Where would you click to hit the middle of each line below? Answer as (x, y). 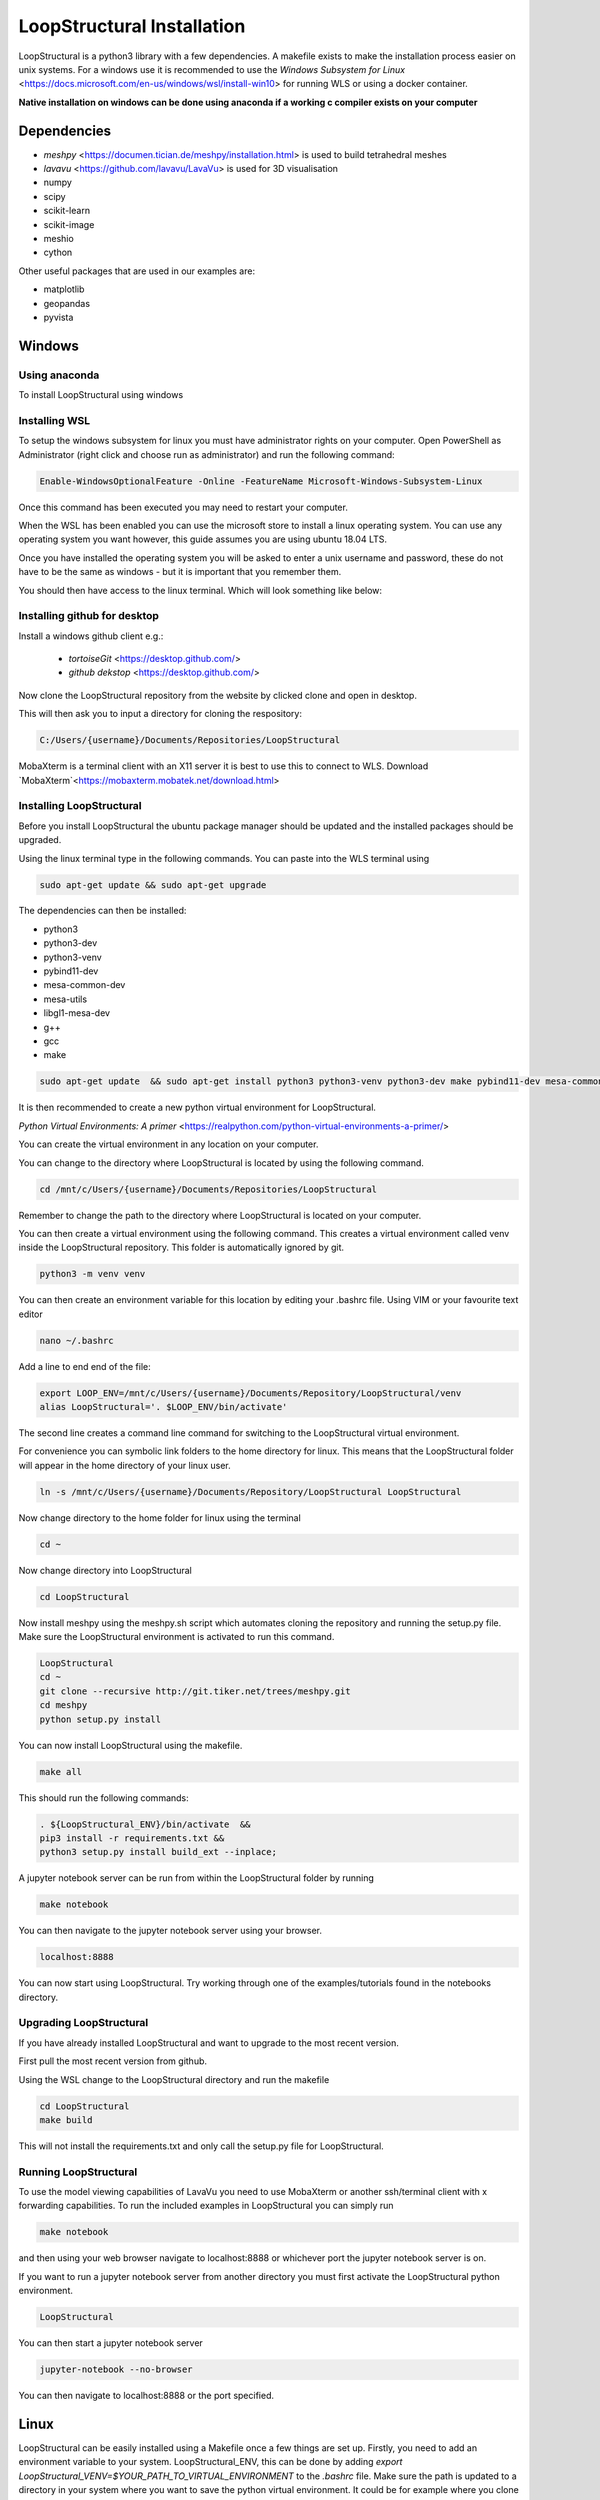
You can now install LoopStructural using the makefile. (130, 1745)
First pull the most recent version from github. (113, 2061)
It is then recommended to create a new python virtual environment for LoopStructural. (197, 1107)
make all (61, 1771)
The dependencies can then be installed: (102, 911)
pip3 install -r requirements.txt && (132, 1838)
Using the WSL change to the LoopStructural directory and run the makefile (174, 2079)
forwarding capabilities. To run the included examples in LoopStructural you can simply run (206, 2206)
